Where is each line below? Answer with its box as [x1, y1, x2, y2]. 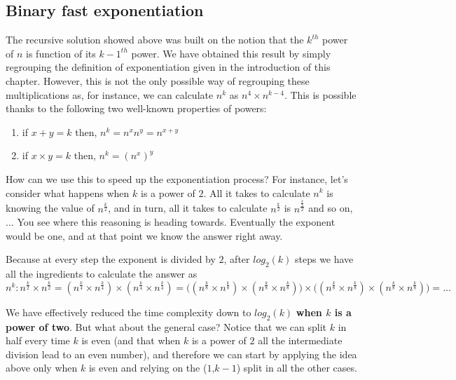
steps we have [294, 252, 354, 266]
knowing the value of [6, 201, 95, 215]
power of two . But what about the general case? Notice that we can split [6, 319, 327, 334]
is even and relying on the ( [88, 360, 207, 375]
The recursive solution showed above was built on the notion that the [6, 32, 304, 47]
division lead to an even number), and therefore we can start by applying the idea [6, 346, 357, 361]
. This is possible [284, 87, 357, 102]
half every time [6, 333, 70, 348]
